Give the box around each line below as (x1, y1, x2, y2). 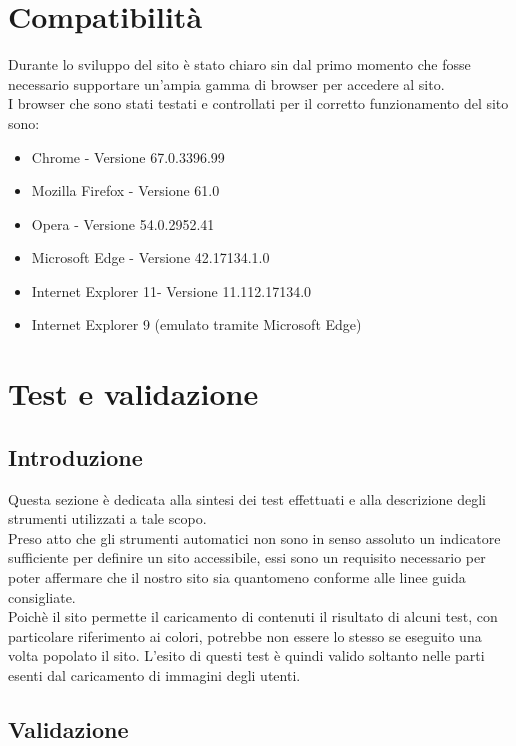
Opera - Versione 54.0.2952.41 (31, 213, 215, 234)
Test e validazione (8, 373, 259, 414)
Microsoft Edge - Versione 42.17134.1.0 (31, 247, 270, 268)
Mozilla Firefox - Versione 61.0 (31, 180, 220, 201)
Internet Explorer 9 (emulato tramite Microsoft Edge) (31, 314, 362, 335)
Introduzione (8, 441, 143, 472)
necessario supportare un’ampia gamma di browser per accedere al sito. (8, 73, 445, 94)
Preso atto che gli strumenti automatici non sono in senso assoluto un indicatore (8, 527, 501, 548)
